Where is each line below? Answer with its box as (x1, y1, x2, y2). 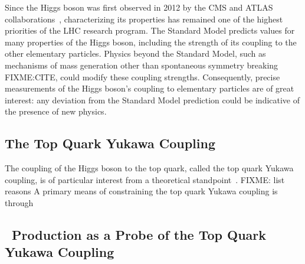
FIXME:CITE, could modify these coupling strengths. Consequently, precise (5, 70, 280, 83)
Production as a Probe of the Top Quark (12, 225, 267, 243)
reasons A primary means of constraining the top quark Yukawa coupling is (5, 185, 278, 197)
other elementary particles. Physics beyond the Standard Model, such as (5, 47, 266, 60)
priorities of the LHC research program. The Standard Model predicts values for (5, 24, 295, 37)
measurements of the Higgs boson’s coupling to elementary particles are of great (5, 82, 294, 94)
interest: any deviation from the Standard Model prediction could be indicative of (5, 93, 300, 106)
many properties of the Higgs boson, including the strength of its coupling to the (5, 35, 297, 48)
